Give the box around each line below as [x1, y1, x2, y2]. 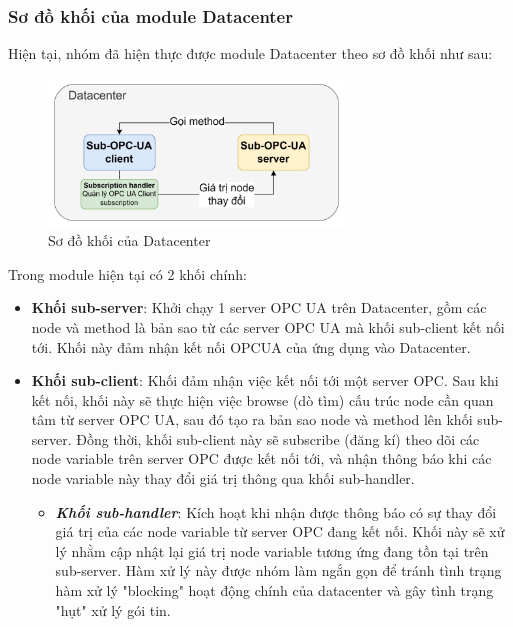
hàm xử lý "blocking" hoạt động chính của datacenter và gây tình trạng [55, 580, 494, 601]
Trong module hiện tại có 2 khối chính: [8, 263, 247, 284]
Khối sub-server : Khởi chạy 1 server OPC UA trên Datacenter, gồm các [31, 297, 487, 318]
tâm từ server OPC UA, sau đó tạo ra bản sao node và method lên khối [31, 409, 473, 430]
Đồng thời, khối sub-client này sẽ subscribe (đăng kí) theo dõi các [76, 428, 480, 449]
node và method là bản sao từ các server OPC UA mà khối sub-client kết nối [31, 316, 505, 337]
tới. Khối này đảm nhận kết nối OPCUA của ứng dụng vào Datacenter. [31, 336, 471, 357]
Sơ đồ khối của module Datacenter [8, 3, 293, 28]
